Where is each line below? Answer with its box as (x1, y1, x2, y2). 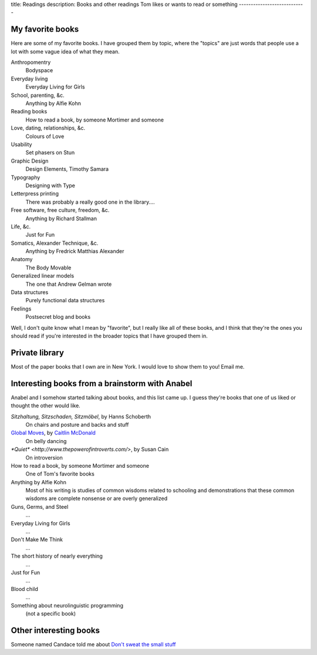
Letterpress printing (11, 190, 59, 197)
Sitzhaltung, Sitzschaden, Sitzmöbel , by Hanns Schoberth (11, 413, 151, 420)
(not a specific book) (25, 610, 76, 617)
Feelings (11, 305, 32, 312)
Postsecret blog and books (25, 313, 91, 320)
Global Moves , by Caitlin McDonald (11, 429, 96, 437)
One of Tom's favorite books (25, 470, 95, 478)
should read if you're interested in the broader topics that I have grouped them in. (11, 332, 208, 339)
